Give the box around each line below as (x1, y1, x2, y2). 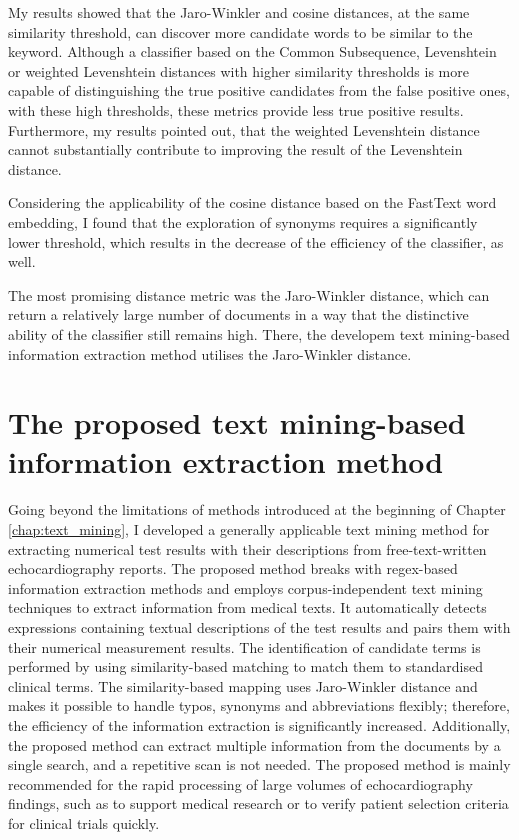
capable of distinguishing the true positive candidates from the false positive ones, (8, 80, 510, 101)
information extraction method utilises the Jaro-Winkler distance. (8, 343, 412, 364)
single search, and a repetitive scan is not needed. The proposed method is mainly (8, 754, 511, 775)
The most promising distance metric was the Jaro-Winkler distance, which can (8, 284, 490, 305)
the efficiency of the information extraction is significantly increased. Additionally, (8, 714, 511, 735)
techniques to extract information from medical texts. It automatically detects (8, 597, 487, 618)
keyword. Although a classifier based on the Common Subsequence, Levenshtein (8, 41, 497, 62)
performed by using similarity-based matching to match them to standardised (8, 656, 483, 677)
